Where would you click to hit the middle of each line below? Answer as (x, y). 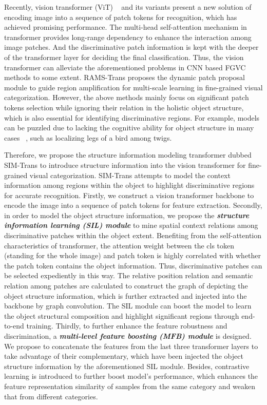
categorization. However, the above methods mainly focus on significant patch (127, 97)
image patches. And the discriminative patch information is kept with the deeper (131, 47)
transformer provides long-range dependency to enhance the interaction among (128, 37)
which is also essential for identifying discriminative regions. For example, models (132, 117)
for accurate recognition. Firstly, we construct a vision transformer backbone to (129, 195)
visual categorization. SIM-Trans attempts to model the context (130, 175)
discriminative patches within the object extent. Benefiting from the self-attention (133, 235)
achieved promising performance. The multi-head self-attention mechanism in (126, 27)
